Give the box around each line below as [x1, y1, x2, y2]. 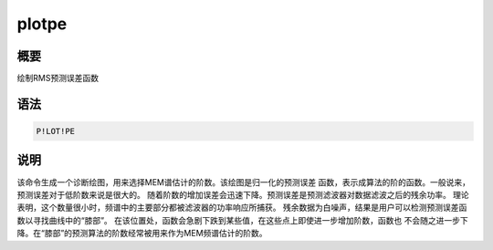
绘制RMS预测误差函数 [16, 73, 100, 84]
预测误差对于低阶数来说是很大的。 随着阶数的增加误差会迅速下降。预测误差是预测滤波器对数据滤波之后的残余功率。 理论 [16, 189, 469, 200]
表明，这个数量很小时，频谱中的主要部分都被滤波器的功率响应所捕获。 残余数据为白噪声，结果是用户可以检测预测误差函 [16, 202, 467, 214]
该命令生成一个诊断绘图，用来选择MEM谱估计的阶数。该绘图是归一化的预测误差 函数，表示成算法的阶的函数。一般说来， [16, 176, 470, 187]
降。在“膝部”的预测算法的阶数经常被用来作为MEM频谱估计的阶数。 [16, 228, 268, 239]
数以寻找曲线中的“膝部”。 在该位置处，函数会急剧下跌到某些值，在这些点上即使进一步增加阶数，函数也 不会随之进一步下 [16, 214, 469, 225]
